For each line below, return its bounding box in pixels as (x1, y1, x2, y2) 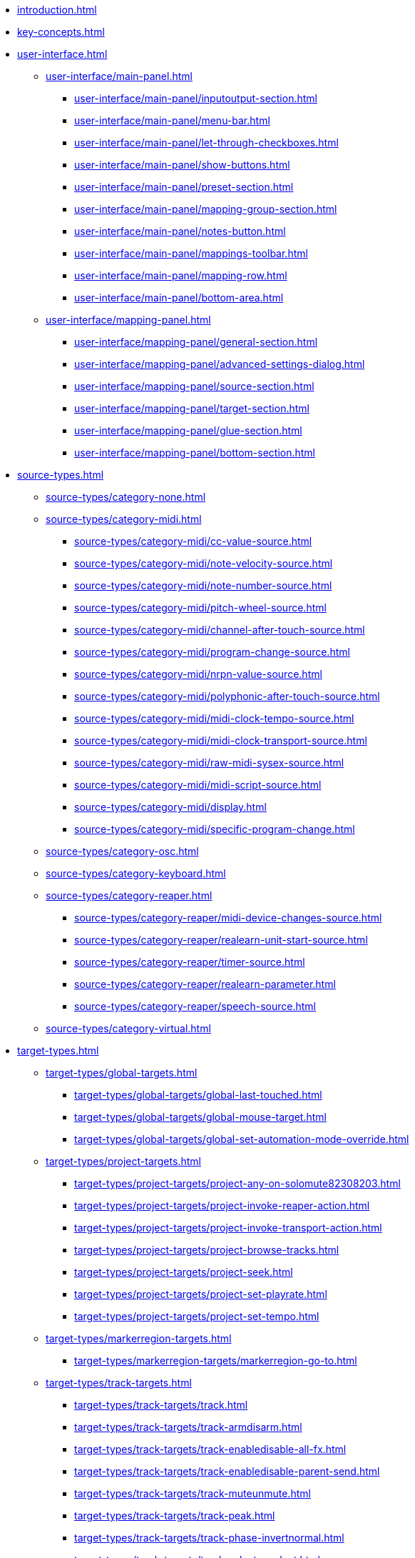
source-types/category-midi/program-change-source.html (74, 646, 350, 658)
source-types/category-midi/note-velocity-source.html (74, 557, 333, 569)
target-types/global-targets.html (46, 1067, 198, 1079)
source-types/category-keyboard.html (46, 867, 226, 879)
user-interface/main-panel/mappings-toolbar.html (74, 247, 308, 259)
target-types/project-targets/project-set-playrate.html (74, 1288, 327, 1300)
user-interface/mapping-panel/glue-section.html (74, 424, 302, 436)
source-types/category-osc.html (46, 845, 199, 857)
